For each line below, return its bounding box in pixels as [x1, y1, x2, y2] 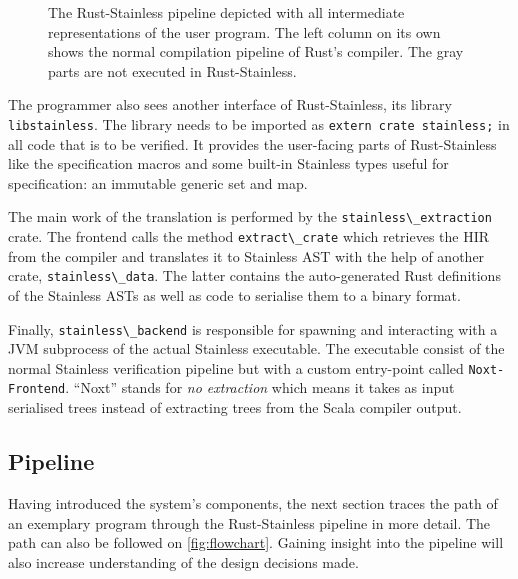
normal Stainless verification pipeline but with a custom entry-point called [8, 357, 464, 378]
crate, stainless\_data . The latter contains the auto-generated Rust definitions [8, 265, 501, 286]
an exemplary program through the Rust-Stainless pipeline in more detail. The [8, 512, 491, 533]
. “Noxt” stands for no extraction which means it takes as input [65, 377, 455, 398]
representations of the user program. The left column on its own [48, 21, 441, 42]
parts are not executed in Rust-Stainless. [48, 60, 297, 81]
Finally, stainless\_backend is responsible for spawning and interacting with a [8, 318, 498, 339]
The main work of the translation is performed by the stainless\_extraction [8, 206, 492, 227]
